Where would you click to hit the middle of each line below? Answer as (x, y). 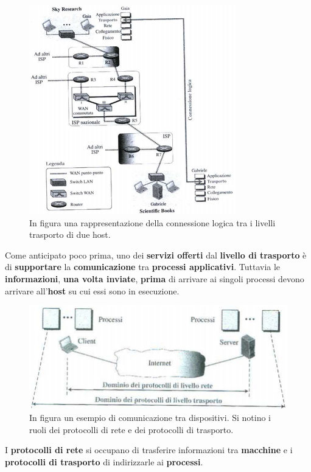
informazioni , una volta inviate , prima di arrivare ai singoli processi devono (155, 278)
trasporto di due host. (70, 234)
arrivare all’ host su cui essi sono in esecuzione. (92, 290)
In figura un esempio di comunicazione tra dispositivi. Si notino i (150, 417)
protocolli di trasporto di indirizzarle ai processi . (104, 461)
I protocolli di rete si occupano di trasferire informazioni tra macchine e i (149, 450)
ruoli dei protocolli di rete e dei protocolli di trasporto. (131, 429)
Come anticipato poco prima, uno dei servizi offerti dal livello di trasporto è (156, 255)
